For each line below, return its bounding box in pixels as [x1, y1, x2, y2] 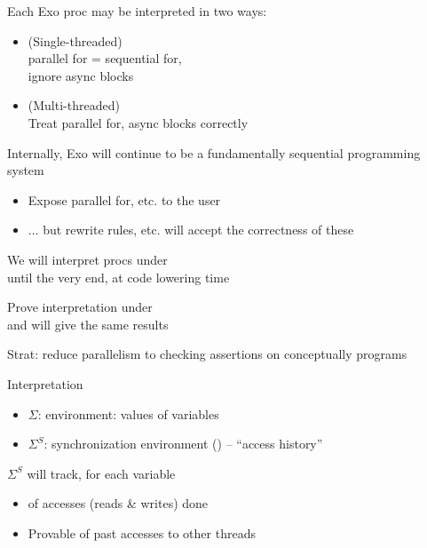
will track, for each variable [27, 464, 176, 482]
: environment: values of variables [37, 404, 219, 423]
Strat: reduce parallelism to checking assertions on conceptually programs [7, 345, 407, 363]
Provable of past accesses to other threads [28, 523, 256, 542]
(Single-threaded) [28, 31, 123, 50]
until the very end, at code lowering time [7, 267, 230, 286]
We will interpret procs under [7, 250, 168, 268]
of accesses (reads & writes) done [28, 494, 209, 512]
